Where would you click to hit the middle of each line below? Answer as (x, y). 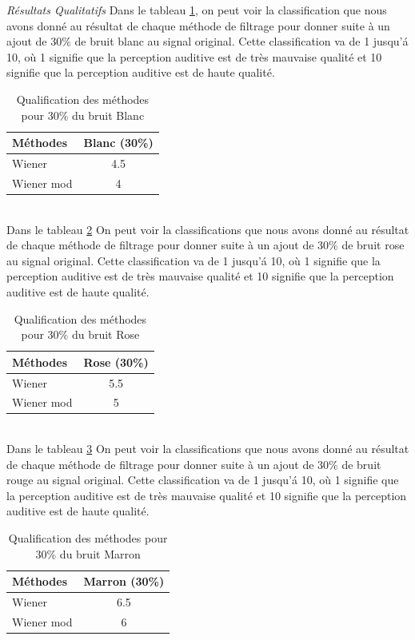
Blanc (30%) (118, 143)
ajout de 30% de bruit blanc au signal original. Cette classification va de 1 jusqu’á (207, 41)
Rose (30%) (116, 362)
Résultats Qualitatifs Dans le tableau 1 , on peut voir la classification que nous (197, 10)
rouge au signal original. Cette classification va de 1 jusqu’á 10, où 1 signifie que (203, 480)
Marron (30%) (124, 581)
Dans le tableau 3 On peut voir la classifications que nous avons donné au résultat (208, 449)
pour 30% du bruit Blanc (83, 115)
